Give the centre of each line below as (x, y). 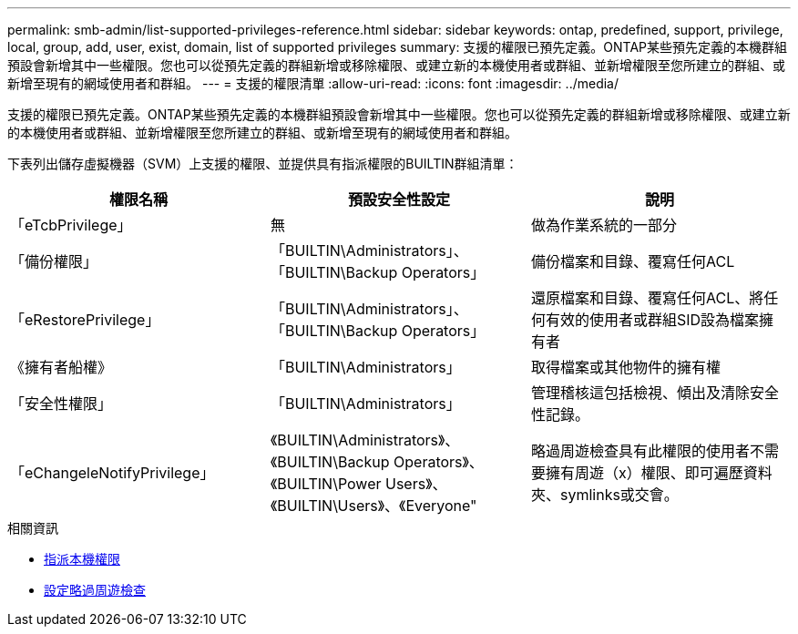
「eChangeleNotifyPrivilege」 (113, 473)
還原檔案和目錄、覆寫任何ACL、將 (647, 298)
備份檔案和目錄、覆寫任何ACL (633, 261)
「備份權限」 (54, 261)
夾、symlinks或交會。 (604, 495)
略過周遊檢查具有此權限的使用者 (640, 451)
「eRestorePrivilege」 (85, 320)
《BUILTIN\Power (326, 484)
